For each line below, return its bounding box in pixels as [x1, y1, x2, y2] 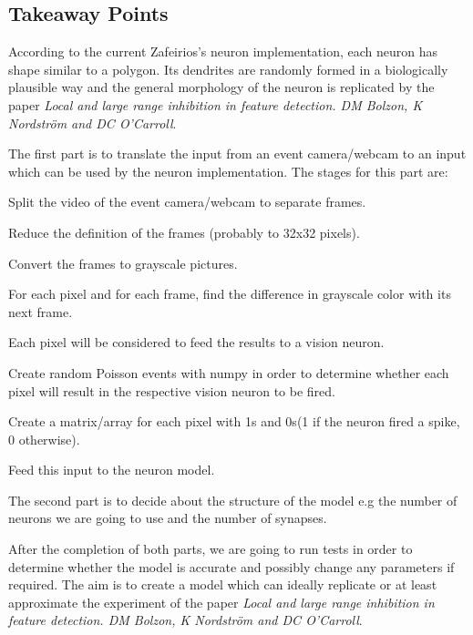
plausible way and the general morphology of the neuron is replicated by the [8, 77, 435, 97]
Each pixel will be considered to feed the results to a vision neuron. [8, 333, 385, 352]
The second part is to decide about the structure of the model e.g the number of [8, 490, 458, 509]
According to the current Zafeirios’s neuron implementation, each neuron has [8, 42, 438, 61]
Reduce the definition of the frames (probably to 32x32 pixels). [8, 222, 360, 241]
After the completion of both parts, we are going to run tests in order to [8, 539, 413, 558]
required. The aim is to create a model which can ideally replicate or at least [8, 575, 437, 594]
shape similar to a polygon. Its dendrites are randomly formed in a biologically [8, 59, 448, 78]
